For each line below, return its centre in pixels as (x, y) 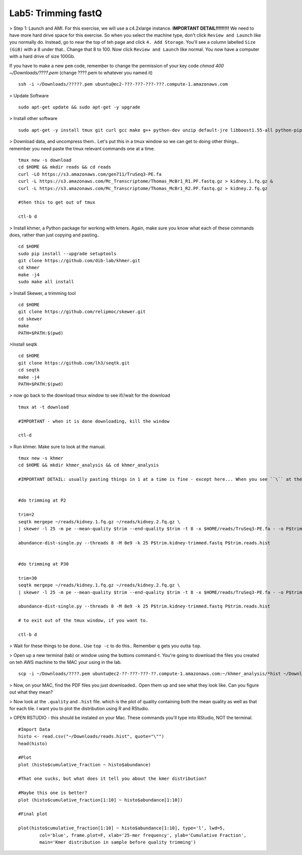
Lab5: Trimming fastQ (56, 13)
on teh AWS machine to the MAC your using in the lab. (65, 662)
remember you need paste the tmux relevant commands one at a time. (82, 148)
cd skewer (30, 319)
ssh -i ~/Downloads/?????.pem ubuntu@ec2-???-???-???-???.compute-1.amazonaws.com (123, 84)
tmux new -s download (45, 160)
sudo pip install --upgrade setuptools (67, 254)
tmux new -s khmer (41, 458)
